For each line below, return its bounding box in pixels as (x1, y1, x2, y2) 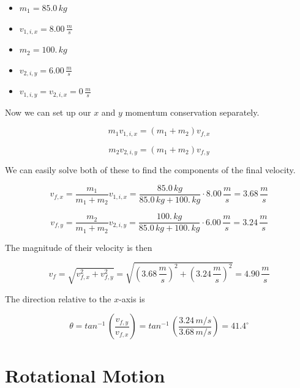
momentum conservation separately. (125, 105, 260, 118)
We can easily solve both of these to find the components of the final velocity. (5, 163, 296, 176)
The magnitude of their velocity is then (5, 241, 152, 253)
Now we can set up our (5, 105, 91, 118)
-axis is (119, 292, 145, 305)
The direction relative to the (5, 292, 111, 305)
